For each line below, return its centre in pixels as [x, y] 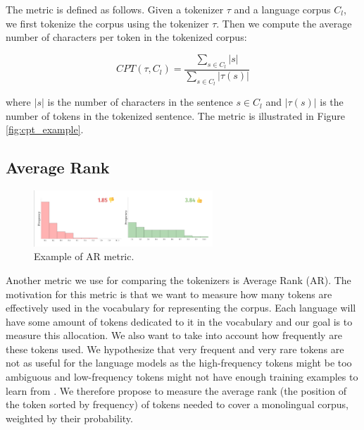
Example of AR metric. [84, 256]
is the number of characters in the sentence [140, 102]
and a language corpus [282, 9]
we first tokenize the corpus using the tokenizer [107, 23]
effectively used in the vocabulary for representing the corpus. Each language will [181, 308]
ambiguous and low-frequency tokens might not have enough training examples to [182, 377]
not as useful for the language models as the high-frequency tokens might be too [179, 363]
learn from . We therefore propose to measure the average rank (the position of [176, 390]
